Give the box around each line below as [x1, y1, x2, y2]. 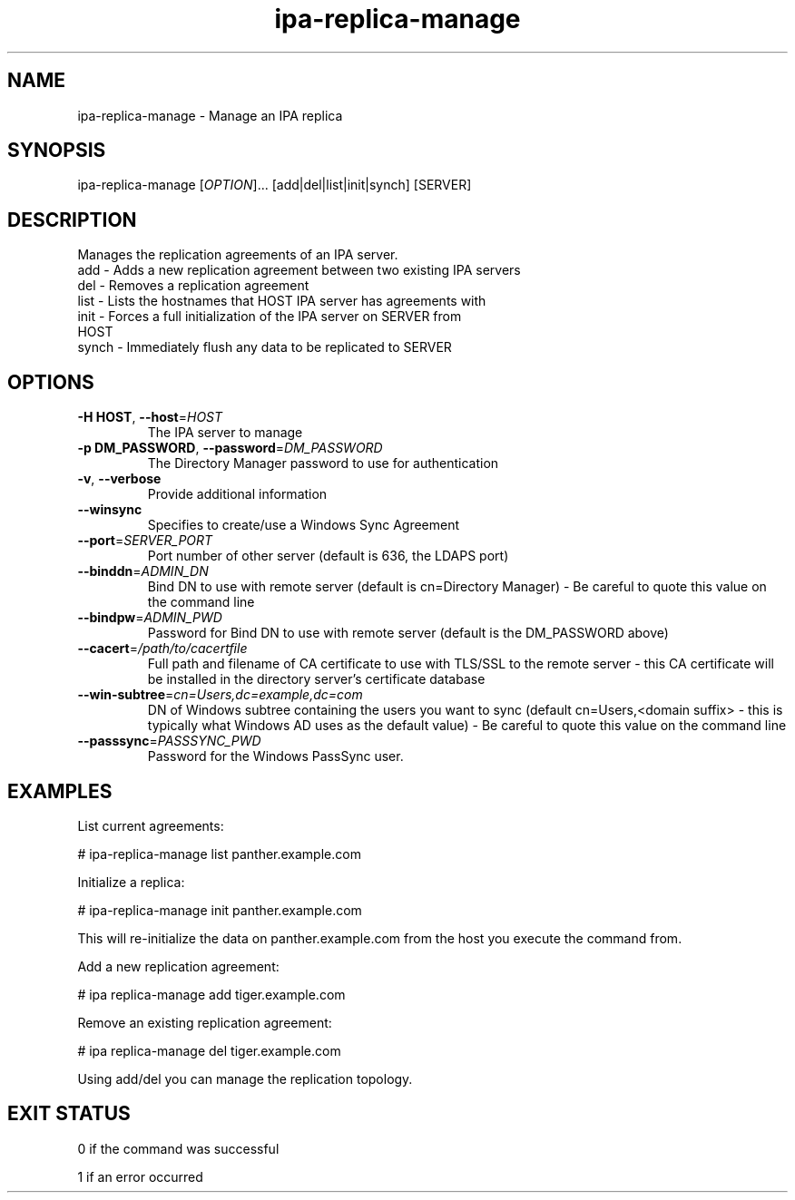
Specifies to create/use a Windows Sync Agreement [147, 517, 460, 533]
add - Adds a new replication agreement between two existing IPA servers [77, 262, 521, 278]
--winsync [77, 502, 142, 518]
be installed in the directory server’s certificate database [147, 671, 486, 688]
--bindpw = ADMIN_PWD [77, 610, 222, 626]
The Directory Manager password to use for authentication [147, 455, 499, 472]
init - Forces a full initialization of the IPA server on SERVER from [77, 308, 462, 325]
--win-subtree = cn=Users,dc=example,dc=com [77, 687, 363, 703]
